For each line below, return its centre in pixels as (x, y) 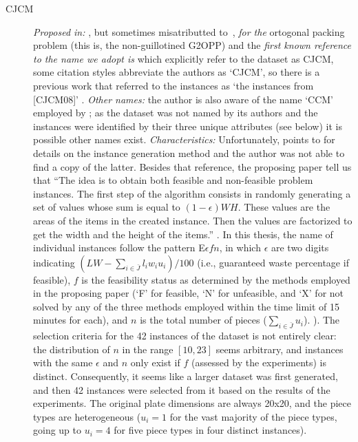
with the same (63, 362)
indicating (54, 262)
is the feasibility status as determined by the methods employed (216, 279)
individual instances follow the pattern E (119, 248)
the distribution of (72, 349)
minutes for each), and (81, 320)
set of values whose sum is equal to (107, 207)
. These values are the (284, 207)
